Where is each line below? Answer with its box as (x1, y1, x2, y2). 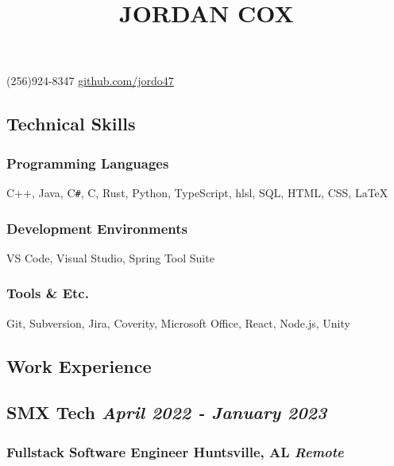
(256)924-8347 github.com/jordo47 (6, 72, 174, 89)
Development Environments (6, 218, 187, 238)
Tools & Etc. (6, 283, 89, 303)
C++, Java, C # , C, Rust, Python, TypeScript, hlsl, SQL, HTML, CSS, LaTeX (6, 184, 388, 200)
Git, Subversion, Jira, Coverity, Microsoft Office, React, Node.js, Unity (6, 314, 350, 331)
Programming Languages (6, 153, 169, 173)
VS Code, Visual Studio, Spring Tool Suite (6, 249, 214, 266)
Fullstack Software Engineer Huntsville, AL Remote (6, 441, 344, 461)
